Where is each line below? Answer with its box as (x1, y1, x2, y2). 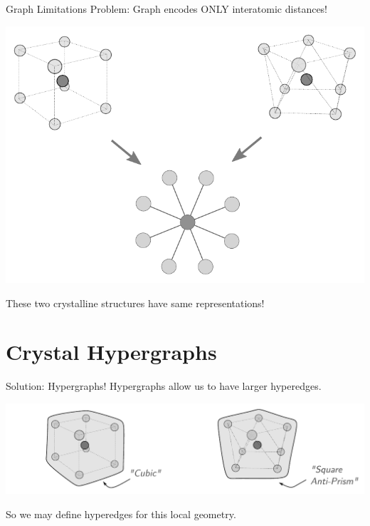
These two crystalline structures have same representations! (6, 295, 265, 310)
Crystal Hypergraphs (6, 337, 217, 366)
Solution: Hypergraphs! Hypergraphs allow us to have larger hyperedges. (6, 378, 322, 393)
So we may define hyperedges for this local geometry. (6, 507, 236, 522)
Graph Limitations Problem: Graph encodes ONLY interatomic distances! (6, 1, 328, 16)
